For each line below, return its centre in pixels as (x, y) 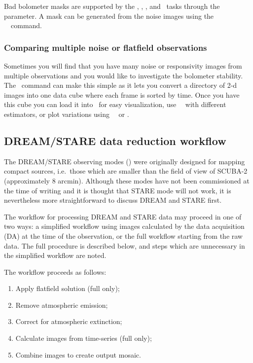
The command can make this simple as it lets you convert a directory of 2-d (121, 85)
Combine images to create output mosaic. (78, 354)
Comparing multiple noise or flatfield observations (106, 47)
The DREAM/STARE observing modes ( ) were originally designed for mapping (125, 161)
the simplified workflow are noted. (55, 255)
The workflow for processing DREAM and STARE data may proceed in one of (123, 216)
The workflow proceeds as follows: (55, 272)
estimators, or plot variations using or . (67, 114)
